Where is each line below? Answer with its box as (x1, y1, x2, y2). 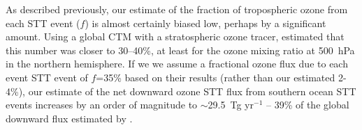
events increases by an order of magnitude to (6, 97, 198, 112)
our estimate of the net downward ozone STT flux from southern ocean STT (28, 83, 356, 98)
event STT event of (6, 70, 88, 84)
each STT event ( (6, 15, 80, 30)
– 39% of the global (266, 97, 349, 112)
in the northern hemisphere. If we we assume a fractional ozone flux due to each (6, 56, 348, 71)
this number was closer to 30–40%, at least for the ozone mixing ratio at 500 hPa (6, 42, 355, 57)
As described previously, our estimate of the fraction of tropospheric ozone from (6, 2, 348, 16)
